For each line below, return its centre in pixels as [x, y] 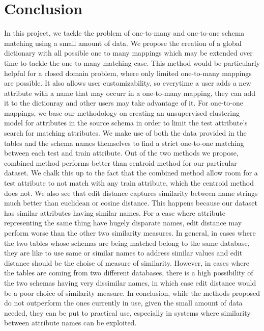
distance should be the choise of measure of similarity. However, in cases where [127, 262]
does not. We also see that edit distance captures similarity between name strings [131, 193]
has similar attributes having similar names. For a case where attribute [115, 212]
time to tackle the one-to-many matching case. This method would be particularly [132, 62]
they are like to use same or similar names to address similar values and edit [123, 253]
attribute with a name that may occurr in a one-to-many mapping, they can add [130, 93]
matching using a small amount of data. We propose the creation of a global [123, 43]
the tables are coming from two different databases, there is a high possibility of [129, 273]
